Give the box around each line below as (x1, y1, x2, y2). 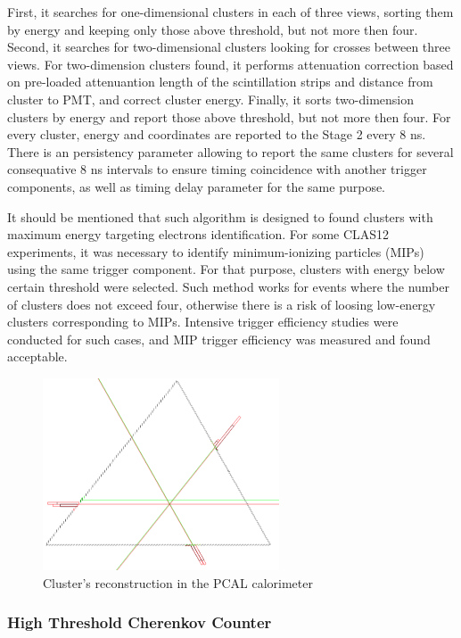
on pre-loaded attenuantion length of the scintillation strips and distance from (7, 72, 433, 91)
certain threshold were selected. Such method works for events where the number (7, 277, 449, 295)
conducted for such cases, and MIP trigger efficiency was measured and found (7, 329, 431, 348)
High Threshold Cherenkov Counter (7, 611, 272, 634)
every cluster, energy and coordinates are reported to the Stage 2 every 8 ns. (7, 125, 426, 144)
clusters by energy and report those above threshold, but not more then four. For (7, 107, 451, 126)
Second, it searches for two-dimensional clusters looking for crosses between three (7, 37, 451, 56)
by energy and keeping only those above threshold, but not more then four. (7, 20, 418, 38)
